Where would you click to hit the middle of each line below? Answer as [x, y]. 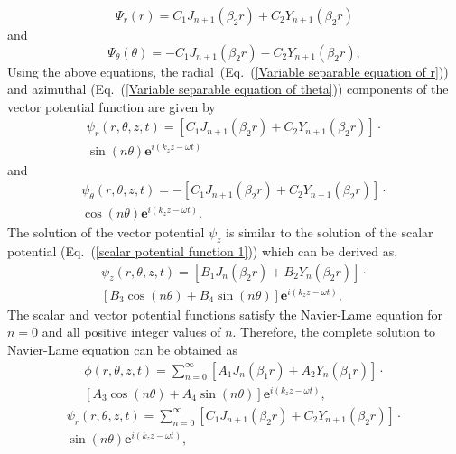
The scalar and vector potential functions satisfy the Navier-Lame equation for [225, 314]
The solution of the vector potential [106, 232]
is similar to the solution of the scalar [330, 232]
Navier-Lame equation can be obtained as [123, 349]
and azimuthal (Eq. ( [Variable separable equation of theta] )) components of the [228, 89]
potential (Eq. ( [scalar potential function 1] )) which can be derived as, [203, 251]
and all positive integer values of [131, 332]
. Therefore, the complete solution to [334, 332]
